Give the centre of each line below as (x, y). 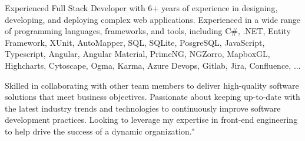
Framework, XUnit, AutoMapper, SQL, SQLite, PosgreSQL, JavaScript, (135, 42)
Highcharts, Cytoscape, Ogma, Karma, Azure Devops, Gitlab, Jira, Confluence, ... (153, 65)
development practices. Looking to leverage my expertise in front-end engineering (151, 120)
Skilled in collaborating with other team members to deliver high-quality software (152, 85)
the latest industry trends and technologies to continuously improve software (143, 108)
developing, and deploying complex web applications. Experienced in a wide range (153, 19)
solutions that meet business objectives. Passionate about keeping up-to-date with (152, 97)
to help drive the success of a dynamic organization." (100, 131)
